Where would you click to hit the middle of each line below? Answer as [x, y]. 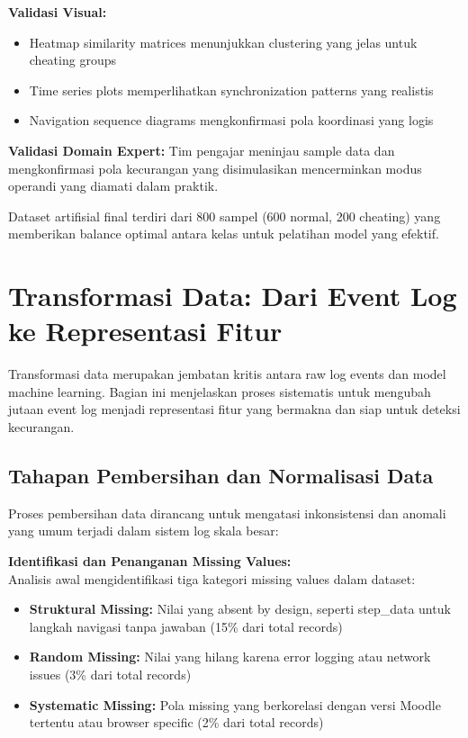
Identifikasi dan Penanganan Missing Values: [150, 561]
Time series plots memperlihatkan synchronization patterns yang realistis [231, 90]
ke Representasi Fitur [145, 331]
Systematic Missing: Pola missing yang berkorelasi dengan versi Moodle [235, 704]
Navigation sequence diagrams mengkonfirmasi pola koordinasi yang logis [231, 120]
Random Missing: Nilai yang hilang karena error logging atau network [230, 657]
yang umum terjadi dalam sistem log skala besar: [144, 531]
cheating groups [72, 60]
